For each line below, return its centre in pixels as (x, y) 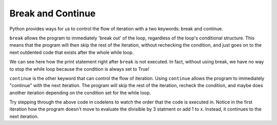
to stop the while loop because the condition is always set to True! (80, 69)
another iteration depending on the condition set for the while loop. (80, 93)
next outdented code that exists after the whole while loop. (72, 52)
